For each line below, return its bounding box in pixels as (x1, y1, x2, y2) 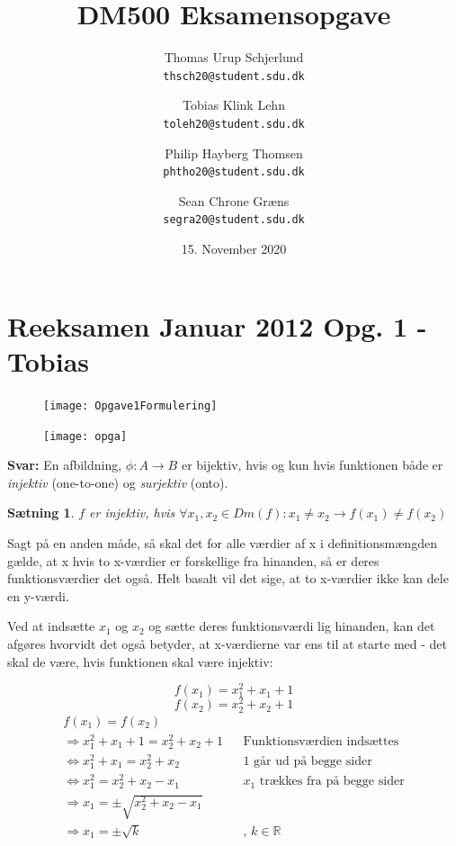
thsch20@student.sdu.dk (163, 69, 305, 83)
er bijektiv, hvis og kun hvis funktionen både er (181, 455, 443, 474)
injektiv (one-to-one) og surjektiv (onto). (7, 472, 228, 491)
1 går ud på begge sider (243, 754, 372, 768)
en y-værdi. (7, 586, 69, 605)
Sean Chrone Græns (178, 191, 290, 210)
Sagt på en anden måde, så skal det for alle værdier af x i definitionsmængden (7, 533, 437, 552)
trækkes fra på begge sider (259, 775, 405, 788)
